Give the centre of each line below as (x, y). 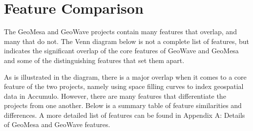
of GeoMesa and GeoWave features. (57, 124)
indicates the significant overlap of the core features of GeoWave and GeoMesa (121, 51)
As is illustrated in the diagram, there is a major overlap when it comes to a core (125, 76)
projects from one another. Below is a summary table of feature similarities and (123, 105)
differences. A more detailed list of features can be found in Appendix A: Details (125, 115)
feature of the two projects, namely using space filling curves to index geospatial (124, 86)
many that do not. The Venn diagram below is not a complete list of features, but (126, 41)
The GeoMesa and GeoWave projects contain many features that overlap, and (120, 32)
